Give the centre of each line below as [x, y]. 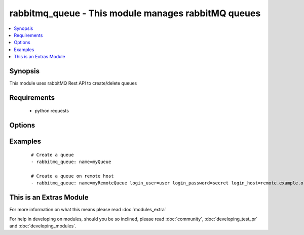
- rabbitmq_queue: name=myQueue [71, 162]
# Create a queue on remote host [72, 176]
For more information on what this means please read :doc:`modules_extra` [88, 210]
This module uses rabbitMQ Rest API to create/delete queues [73, 83]
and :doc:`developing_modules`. [43, 226]
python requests [52, 111]
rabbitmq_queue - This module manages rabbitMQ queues [135, 13]
